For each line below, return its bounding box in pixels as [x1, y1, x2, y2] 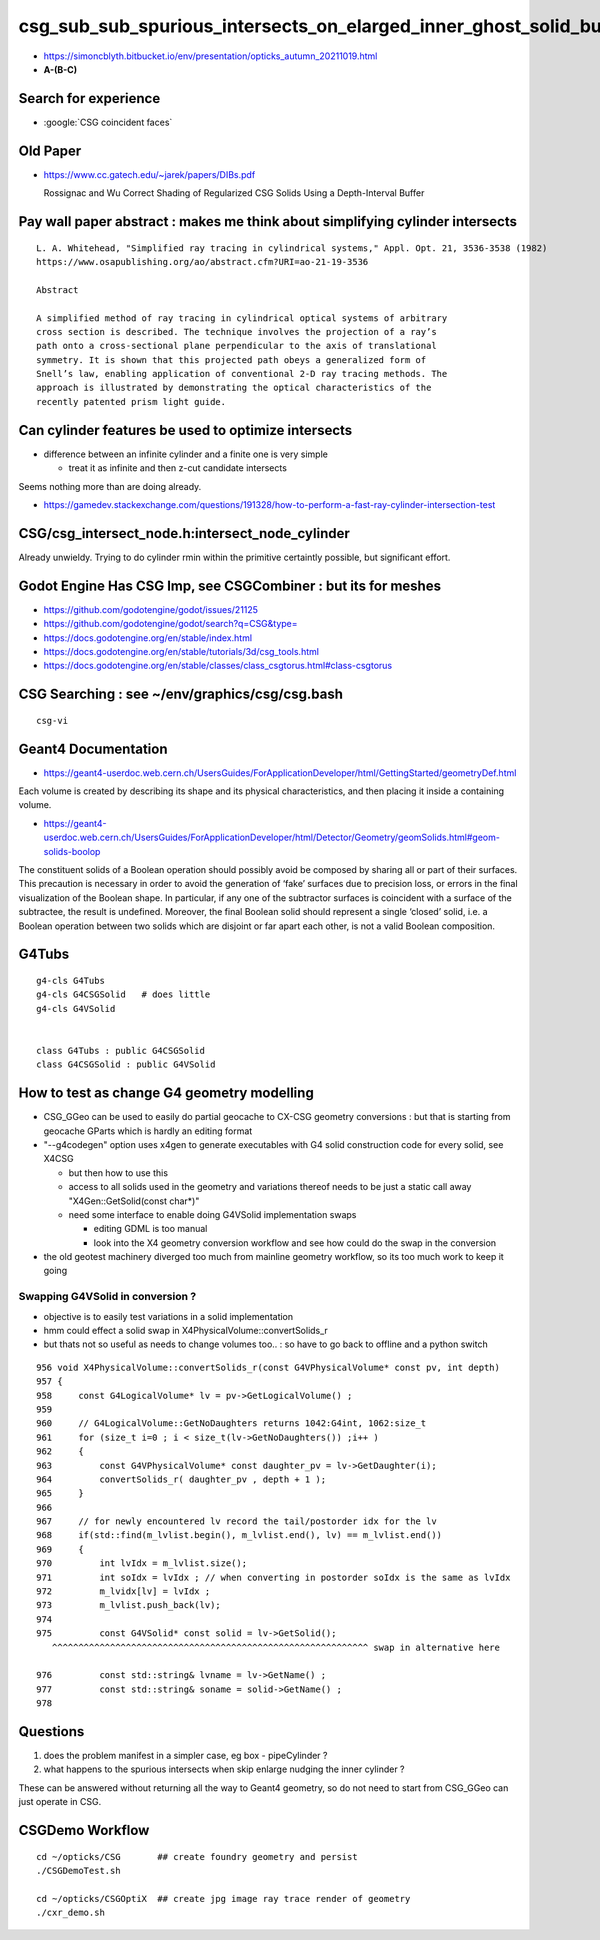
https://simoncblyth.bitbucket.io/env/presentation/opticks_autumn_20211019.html [43, 50, 378, 62]
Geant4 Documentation [18, 740, 169, 757]
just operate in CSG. [18, 1796, 102, 1808]
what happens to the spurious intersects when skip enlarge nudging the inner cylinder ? [43, 1763, 405, 1775]
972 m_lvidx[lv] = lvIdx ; [36, 1586, 211, 1597]
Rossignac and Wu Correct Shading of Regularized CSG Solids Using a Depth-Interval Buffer [43, 187, 425, 199]
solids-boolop [43, 845, 101, 857]
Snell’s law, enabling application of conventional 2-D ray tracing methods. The [36, 368, 448, 380]
